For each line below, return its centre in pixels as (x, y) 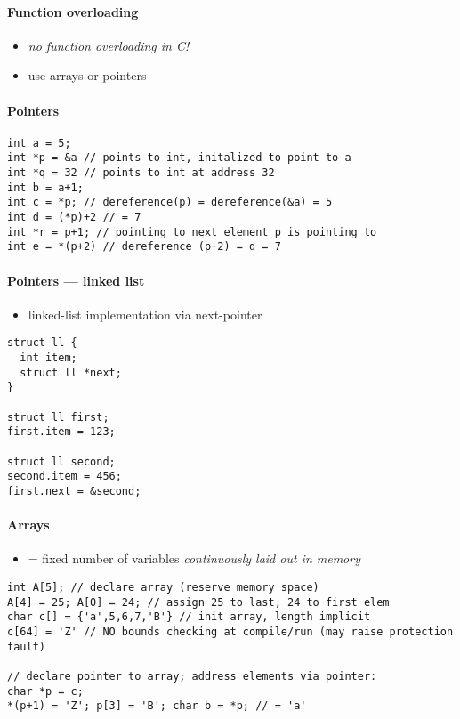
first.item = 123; (61, 432)
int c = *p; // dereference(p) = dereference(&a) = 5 (170, 202)
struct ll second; (61, 461)
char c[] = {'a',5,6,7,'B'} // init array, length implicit (189, 617)
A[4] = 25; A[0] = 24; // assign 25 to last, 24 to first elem (198, 602)
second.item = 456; (65, 477)
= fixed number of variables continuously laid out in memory (194, 558)
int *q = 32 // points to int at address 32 (141, 173)
